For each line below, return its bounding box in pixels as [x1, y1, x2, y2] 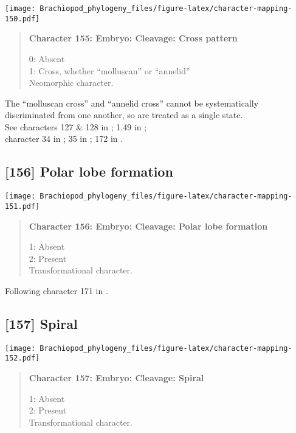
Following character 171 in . [5, 284, 108, 297]
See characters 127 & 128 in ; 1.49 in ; [5, 120, 147, 133]
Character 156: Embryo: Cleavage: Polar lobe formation [29, 219, 268, 232]
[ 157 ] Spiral [5, 314, 78, 333]
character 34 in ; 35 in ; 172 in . [5, 132, 123, 145]
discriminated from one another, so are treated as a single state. [5, 108, 243, 121]
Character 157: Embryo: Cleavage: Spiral [29, 371, 204, 384]
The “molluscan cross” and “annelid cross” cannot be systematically [5, 96, 259, 109]
